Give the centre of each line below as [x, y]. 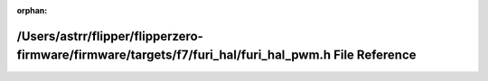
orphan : [32, 10]
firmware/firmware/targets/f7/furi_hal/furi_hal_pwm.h [174, 55]
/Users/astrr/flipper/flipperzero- [110, 36]
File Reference [375, 55]
